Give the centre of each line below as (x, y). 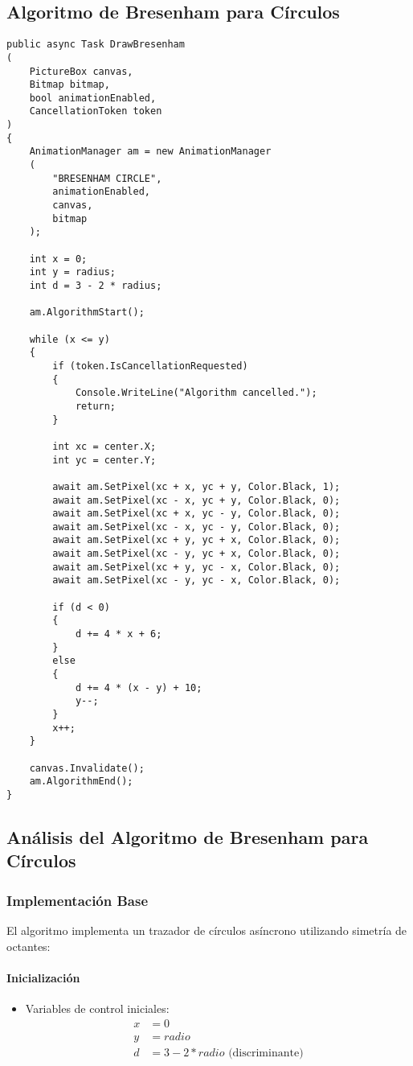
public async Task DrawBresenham (96, 45)
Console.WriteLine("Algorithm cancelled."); (196, 393)
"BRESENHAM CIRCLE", (107, 178)
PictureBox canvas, (81, 71)
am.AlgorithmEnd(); (81, 782)
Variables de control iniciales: (97, 1008)
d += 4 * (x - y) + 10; (139, 687)
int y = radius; (73, 272)
